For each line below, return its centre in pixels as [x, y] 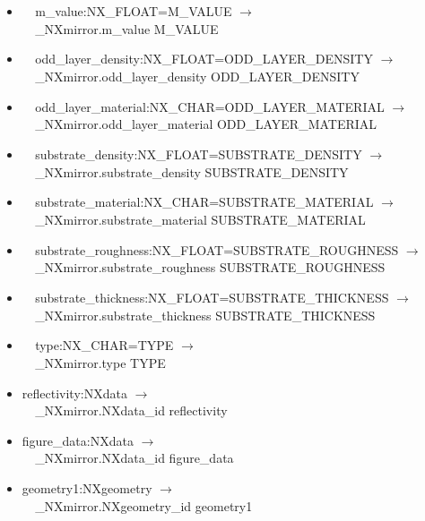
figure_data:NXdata [78, 440]
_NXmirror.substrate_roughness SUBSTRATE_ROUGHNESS [210, 267]
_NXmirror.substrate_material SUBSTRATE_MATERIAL [200, 219]
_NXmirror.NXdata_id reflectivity [131, 410]
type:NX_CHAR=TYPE [104, 345]
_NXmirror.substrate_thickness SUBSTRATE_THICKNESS [205, 315]
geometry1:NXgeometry [87, 488]
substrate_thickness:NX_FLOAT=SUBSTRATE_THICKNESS [212, 297]
